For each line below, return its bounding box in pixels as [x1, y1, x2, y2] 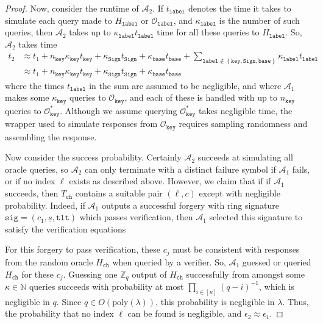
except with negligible [199, 187, 280, 200]
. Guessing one [63, 267, 118, 280]
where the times [5, 79, 65, 92]
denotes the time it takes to [188, 2, 291, 14]
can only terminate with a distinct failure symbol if [85, 162, 276, 175]
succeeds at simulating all [197, 151, 293, 164]
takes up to [69, 26, 111, 38]
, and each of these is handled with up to [124, 91, 277, 104]
